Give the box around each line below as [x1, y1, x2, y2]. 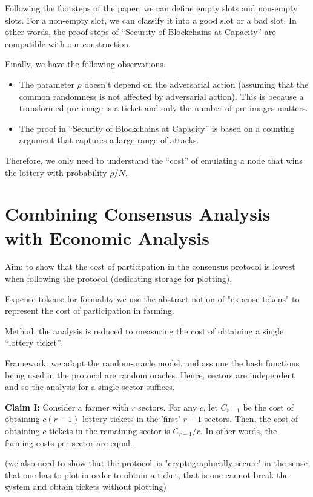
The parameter [19, 77, 74, 90]
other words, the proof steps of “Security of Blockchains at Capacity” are [5, 25, 276, 38]
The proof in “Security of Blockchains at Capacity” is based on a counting [19, 122, 295, 134]
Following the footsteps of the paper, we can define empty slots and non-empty [5, 2, 298, 14]
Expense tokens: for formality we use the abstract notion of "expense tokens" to [5, 292, 300, 305]
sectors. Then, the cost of [204, 412, 298, 425]
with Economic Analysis [5, 225, 209, 250]
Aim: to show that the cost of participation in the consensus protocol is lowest [5, 260, 295, 273]
